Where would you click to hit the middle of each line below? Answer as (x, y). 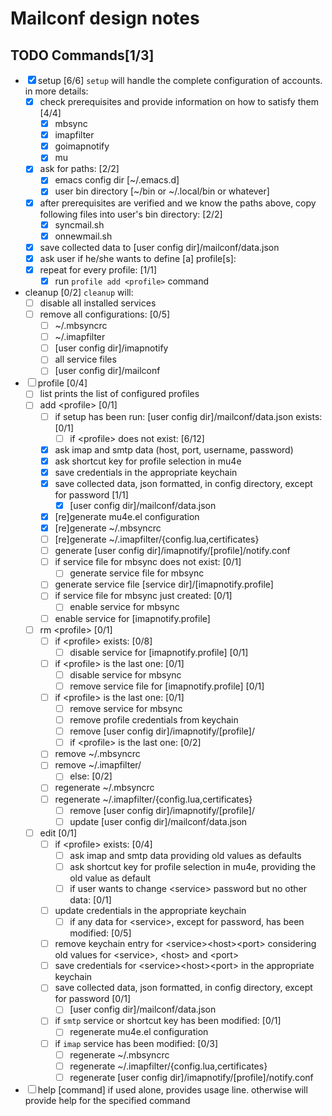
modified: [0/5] (100, 933)
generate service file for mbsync (137, 573)
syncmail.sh (79, 224)
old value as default (110, 878)
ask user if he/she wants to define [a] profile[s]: (138, 258)
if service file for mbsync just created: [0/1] (143, 596)
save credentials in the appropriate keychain (146, 472)
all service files (85, 359)
